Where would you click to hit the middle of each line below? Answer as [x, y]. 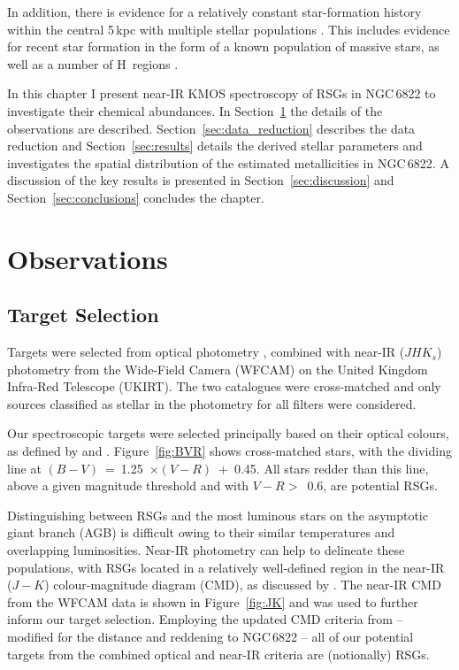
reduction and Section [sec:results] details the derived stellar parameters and [215, 146]
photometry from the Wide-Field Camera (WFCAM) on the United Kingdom [218, 369]
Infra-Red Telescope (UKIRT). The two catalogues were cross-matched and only [224, 386]
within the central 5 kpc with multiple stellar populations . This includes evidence [229, 29]
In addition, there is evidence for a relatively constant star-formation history [214, 12]
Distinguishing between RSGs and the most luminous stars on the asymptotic [218, 515]
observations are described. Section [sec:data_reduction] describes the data [211, 128]
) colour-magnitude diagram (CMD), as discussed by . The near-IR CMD [243, 585]
